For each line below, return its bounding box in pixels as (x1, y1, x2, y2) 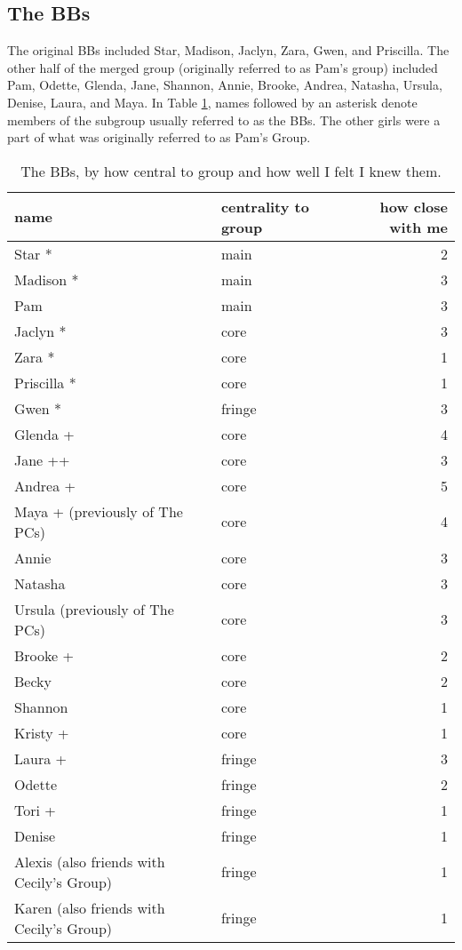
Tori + (14, 799, 56, 820)
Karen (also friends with (14, 897, 165, 918)
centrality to (220, 196, 309, 217)
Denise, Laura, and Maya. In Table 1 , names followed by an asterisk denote (7, 92, 418, 111)
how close (379, 196, 448, 217)
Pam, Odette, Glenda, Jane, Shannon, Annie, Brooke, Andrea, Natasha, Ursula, (7, 76, 442, 94)
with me (389, 216, 448, 237)
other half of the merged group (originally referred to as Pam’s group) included (7, 58, 438, 76)
